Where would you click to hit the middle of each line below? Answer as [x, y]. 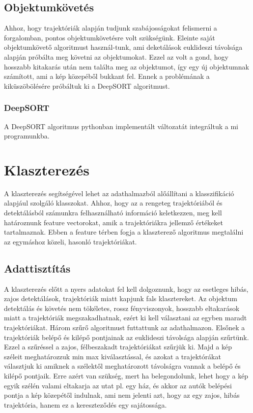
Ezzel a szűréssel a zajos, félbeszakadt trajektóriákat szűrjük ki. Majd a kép [118, 347]
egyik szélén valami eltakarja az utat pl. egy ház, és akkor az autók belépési [118, 385]
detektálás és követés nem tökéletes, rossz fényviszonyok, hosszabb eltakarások [122, 308]
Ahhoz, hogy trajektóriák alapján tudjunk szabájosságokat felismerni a [111, 28]
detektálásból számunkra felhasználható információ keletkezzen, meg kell [113, 213]
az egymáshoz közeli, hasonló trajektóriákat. [70, 241]
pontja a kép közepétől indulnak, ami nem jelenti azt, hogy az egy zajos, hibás [122, 395]
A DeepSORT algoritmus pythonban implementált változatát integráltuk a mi [121, 126]
